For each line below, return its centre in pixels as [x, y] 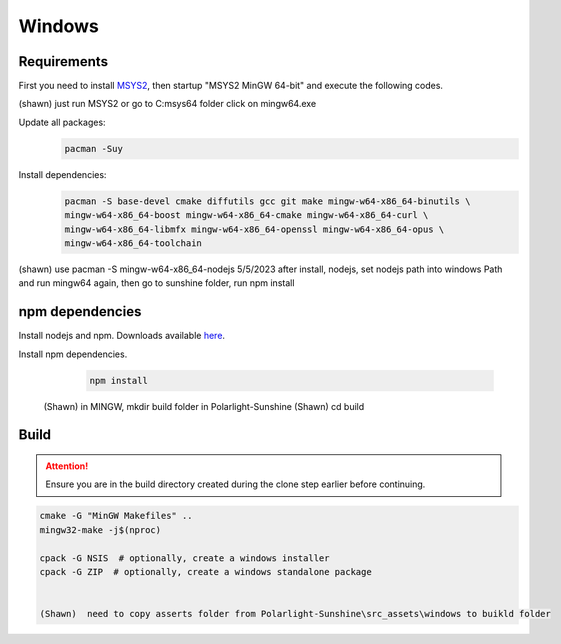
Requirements [63, 61]
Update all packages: [62, 122]
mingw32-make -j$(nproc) [100, 529]
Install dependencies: [62, 174]
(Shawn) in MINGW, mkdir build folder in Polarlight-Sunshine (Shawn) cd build [204, 406]
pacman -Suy [94, 148]
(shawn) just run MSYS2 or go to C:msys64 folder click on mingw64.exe [167, 104]
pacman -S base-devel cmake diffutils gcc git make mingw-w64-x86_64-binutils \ [267, 201]
